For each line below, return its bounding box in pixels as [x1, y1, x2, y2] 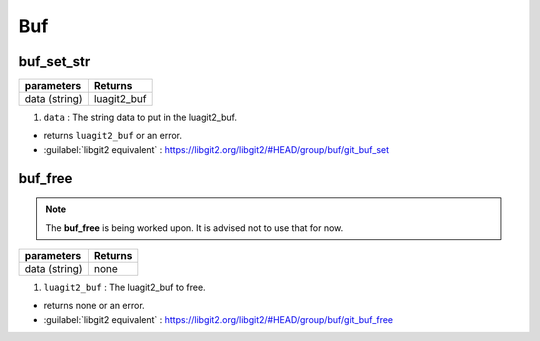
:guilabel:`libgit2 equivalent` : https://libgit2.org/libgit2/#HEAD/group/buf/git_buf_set [43, 143, 390, 155]
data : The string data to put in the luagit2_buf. [43, 111, 237, 124]
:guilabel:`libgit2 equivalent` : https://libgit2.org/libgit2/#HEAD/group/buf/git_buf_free [43, 313, 394, 325]
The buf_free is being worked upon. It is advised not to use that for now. [45, 221, 344, 234]
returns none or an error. [43, 300, 145, 312]
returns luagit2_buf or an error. [43, 130, 182, 142]
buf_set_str [18, 53, 91, 70]
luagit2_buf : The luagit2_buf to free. [43, 281, 206, 294]
